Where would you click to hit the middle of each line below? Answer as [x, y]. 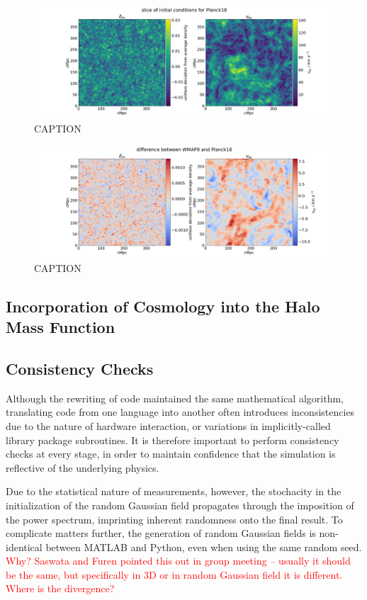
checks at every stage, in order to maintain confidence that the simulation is [171, 454]
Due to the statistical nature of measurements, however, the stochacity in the [174, 491]
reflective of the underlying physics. [83, 467]
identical [24, 547]
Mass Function [61, 327]
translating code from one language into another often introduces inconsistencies [180, 412]
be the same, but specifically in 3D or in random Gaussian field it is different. [174, 574]
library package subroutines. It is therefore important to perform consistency [173, 440]
